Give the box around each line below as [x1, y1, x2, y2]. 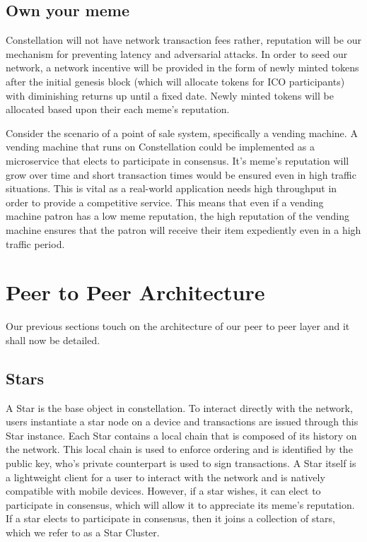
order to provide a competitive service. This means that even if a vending [6, 194, 324, 209]
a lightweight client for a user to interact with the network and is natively [6, 469, 325, 484]
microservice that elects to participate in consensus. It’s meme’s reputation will [6, 153, 349, 167]
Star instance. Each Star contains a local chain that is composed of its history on [6, 428, 357, 442]
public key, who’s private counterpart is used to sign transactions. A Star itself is [6, 456, 356, 470]
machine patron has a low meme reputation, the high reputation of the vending [6, 208, 349, 223]
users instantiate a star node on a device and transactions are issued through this [6, 414, 359, 429]
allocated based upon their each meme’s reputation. [6, 102, 230, 117]
